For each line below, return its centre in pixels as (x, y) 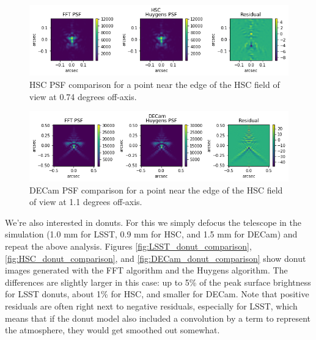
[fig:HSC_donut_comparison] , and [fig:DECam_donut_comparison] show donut (156, 258)
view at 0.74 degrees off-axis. (83, 96)
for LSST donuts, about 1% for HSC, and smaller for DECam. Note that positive (157, 294)
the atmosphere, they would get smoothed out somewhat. (112, 330)
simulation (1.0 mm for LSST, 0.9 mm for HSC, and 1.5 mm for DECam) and (151, 234)
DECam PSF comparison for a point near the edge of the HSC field (156, 190)
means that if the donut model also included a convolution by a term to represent (158, 318)
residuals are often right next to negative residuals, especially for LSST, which (151, 306)
